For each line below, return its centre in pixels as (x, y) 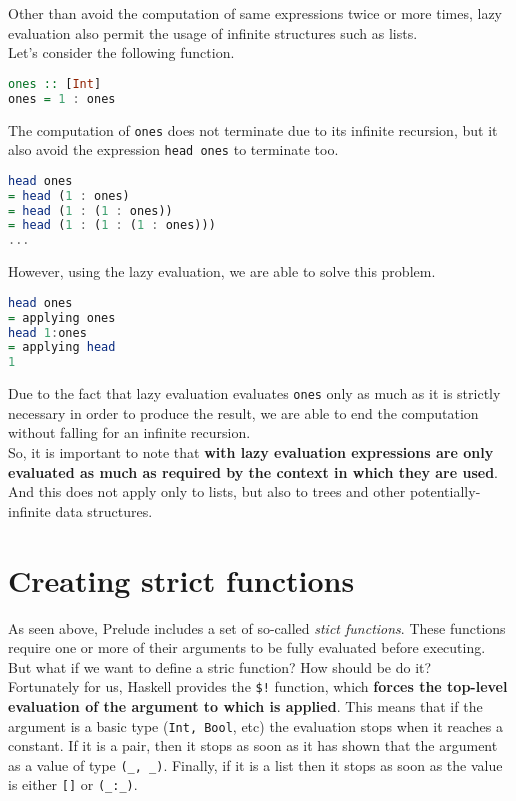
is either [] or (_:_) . (73, 784)
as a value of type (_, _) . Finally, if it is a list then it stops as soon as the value (255, 764)
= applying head (62, 347)
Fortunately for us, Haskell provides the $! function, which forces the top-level (258, 686)
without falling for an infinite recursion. (129, 432)
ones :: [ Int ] (55, 83)
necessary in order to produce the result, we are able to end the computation (243, 412)
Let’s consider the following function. (121, 52)
